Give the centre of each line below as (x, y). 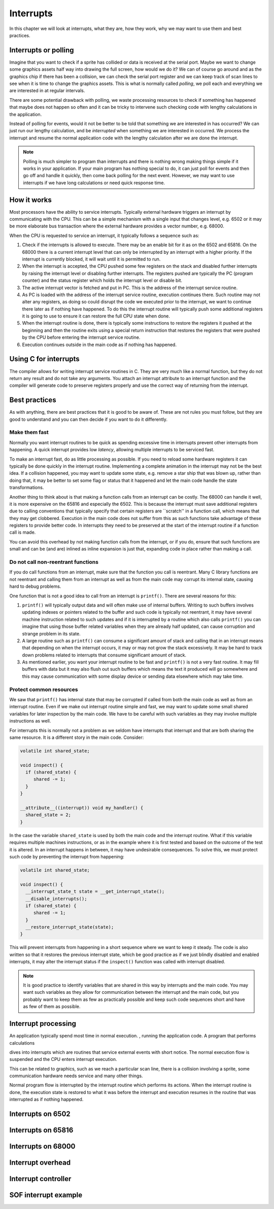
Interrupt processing (43, 1024)
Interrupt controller (40, 1179)
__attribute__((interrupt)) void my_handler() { (82, 808)
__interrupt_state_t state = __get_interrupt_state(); (95, 891)
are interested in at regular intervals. (47, 91)
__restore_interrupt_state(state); (70, 927)
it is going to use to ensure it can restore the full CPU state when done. (96, 316)
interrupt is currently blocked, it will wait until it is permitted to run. (91, 259)
